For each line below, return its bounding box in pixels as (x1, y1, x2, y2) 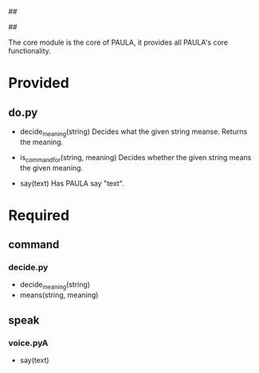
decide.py (8, 262, 49, 273)
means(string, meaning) (19, 290, 99, 300)
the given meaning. (19, 163, 84, 172)
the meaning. (19, 137, 64, 147)
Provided (8, 74, 69, 92)
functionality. (8, 46, 52, 55)
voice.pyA (8, 337, 49, 348)
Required (8, 206, 70, 224)
